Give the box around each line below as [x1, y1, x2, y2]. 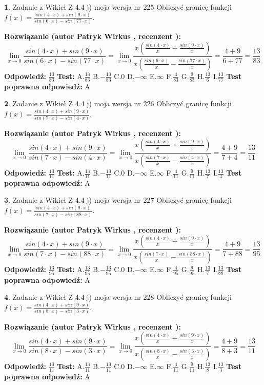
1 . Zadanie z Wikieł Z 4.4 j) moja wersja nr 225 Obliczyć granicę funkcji [4, 2, 232, 12]
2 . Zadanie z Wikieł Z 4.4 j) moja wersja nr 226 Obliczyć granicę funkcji [4, 98, 232, 109]
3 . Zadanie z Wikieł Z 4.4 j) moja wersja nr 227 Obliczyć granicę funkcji [4, 195, 232, 205]
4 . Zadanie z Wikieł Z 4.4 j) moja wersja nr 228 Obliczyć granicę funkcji [4, 292, 232, 302]
